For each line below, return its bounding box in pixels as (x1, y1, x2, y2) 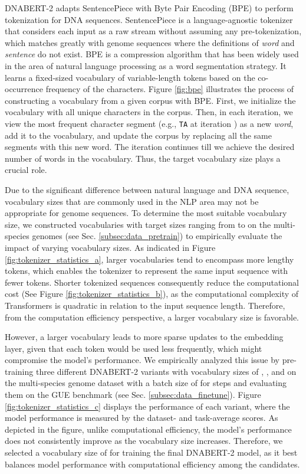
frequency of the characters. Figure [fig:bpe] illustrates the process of (45, 83, 294, 95)
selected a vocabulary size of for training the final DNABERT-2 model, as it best (5, 446, 298, 459)
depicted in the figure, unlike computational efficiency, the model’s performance (5, 423, 292, 435)
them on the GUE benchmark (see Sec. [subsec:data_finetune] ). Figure (5, 388, 261, 401)
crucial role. (5, 164, 47, 176)
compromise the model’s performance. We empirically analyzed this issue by (5, 354, 280, 366)
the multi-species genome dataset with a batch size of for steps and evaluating (5, 377, 287, 389)
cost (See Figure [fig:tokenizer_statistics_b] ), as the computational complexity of (5, 287, 299, 300)
